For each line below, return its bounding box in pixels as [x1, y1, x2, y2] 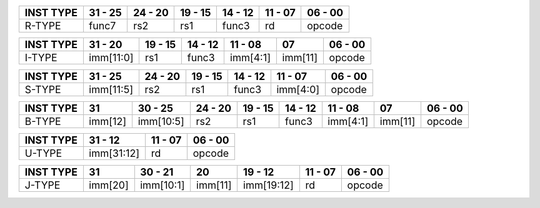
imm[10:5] [137, 115, 185, 128]
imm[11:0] [88, 51, 134, 64]
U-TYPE [24, 146, 63, 160]
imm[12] [88, 115, 127, 128]
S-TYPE [24, 83, 62, 96]
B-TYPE [24, 115, 62, 128]
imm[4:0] [276, 83, 320, 96]
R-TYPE [24, 19, 62, 32]
